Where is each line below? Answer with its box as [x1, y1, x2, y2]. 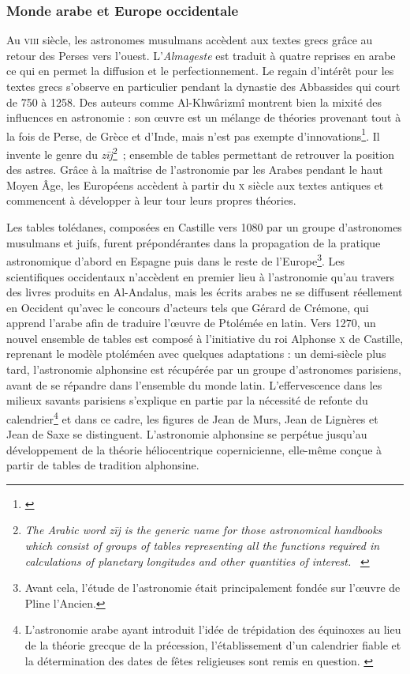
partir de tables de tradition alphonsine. [6, 457, 199, 473]
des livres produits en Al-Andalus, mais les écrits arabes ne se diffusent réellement [6, 284, 403, 300]
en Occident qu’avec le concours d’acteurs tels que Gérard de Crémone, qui [6, 299, 369, 315]
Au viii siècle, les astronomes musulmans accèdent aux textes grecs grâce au [6, 32, 373, 48]
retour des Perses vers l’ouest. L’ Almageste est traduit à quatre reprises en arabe [6, 47, 396, 63]
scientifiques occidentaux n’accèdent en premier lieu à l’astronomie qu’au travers [6, 268, 395, 284]
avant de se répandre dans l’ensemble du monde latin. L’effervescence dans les [6, 376, 382, 393]
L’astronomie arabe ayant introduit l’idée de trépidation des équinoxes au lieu [24, 621, 401, 638]
